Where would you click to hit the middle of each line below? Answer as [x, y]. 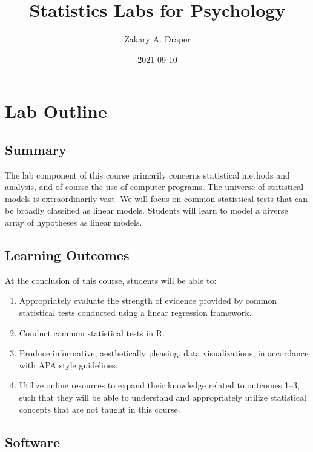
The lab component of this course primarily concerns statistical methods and [147, 175]
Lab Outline [56, 111]
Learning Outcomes [67, 255]
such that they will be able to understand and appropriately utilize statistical [163, 397]
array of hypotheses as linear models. [74, 222]
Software [33, 441]
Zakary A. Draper [157, 39]
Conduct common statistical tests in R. [92, 332]
